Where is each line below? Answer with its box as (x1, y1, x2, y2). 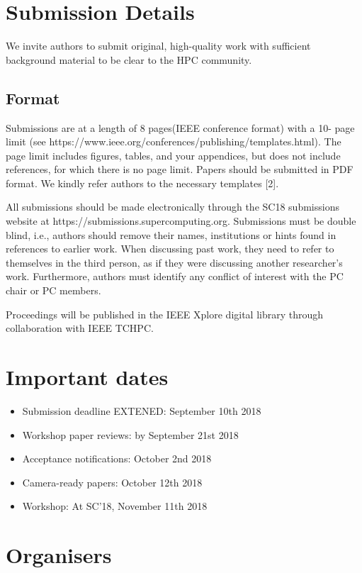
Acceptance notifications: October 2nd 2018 (22, 451, 212, 466)
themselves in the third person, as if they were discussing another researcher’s (6, 255, 343, 269)
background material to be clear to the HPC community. (6, 52, 252, 67)
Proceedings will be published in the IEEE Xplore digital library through (6, 306, 324, 321)
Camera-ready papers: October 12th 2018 (22, 474, 203, 489)
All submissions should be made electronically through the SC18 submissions (6, 199, 339, 214)
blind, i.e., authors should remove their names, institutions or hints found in (6, 227, 336, 242)
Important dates (6, 362, 169, 391)
